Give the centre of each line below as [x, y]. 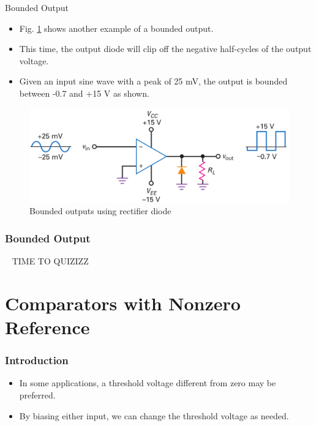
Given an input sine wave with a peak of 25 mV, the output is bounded [153, 81]
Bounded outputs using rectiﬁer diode [100, 211]
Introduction [37, 360]
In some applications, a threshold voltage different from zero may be [148, 383]
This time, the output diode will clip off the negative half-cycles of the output [165, 49]
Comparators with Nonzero [123, 303]
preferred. [37, 394]
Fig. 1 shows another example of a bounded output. [116, 28]
